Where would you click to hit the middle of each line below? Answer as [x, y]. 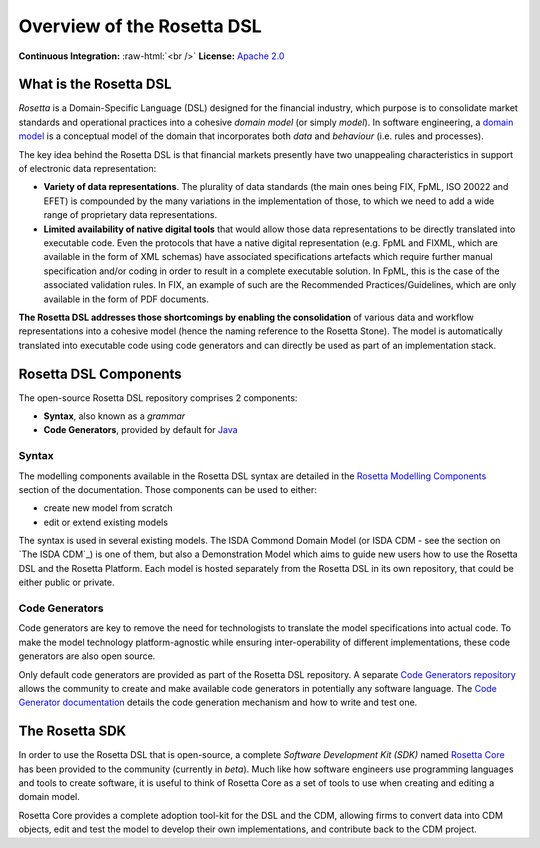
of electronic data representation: [87, 169]
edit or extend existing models [106, 522]
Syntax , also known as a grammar [114, 416]
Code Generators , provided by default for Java [141, 430]
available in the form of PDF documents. [126, 299]
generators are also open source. [87, 656]
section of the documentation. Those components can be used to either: [167, 489]
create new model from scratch [108, 508]
